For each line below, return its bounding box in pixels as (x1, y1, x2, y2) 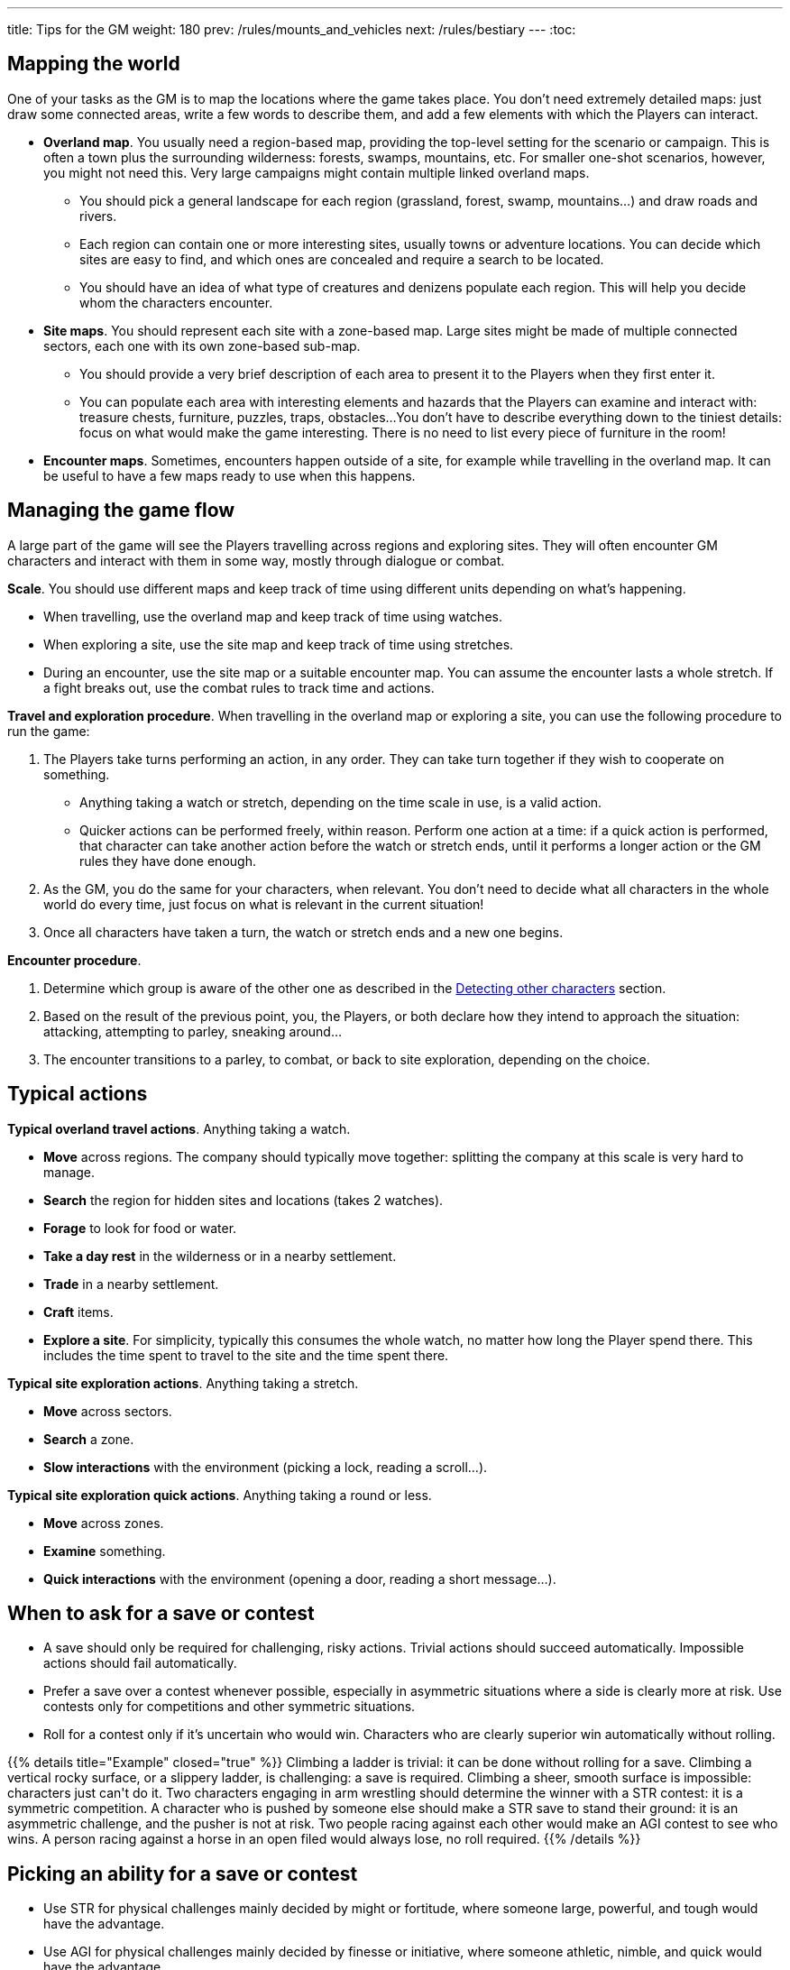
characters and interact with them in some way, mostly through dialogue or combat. (7, 552, 505, 568)
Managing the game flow (7, 499, 235, 522)
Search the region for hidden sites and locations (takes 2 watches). (43, 1192, 444, 1208)
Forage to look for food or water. (43, 1220, 237, 1236)
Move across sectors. (43, 1403, 172, 1419)
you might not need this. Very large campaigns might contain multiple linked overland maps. (43, 164, 590, 180)
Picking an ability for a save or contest (7, 1862, 358, 1885)
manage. (43, 1164, 96, 1180)
